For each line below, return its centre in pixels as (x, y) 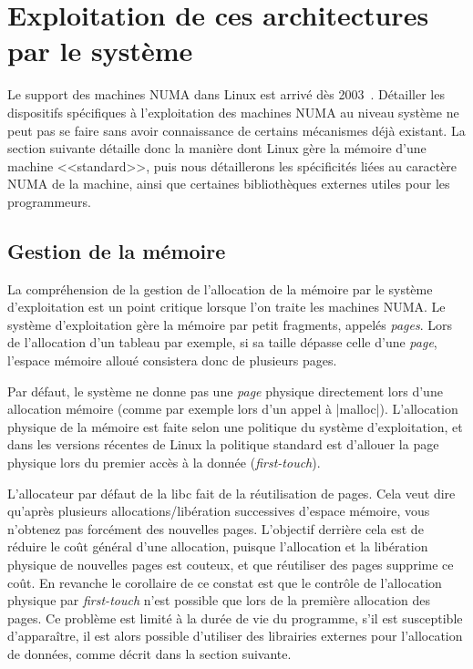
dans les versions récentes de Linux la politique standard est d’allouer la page (223, 444)
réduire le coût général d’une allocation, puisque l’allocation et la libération (218, 546)
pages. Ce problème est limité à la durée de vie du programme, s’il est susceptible (235, 618)
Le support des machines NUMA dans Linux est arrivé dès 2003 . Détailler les (226, 94)
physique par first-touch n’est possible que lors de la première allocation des (219, 600)
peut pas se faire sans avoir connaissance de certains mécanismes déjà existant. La (236, 130)
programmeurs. (49, 201)
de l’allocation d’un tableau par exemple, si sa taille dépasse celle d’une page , (222, 342)
